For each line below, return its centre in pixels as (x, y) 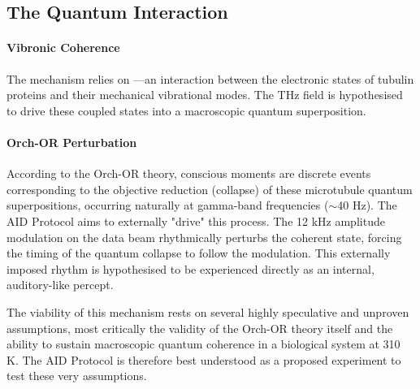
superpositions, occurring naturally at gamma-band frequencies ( (168, 205)
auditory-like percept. (60, 285)
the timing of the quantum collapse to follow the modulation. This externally (199, 253)
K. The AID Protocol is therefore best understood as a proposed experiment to (204, 359)
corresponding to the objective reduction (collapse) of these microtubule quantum (210, 189)
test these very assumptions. (77, 376)
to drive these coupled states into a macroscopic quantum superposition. (186, 110)
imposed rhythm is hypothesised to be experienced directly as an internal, (191, 268)
